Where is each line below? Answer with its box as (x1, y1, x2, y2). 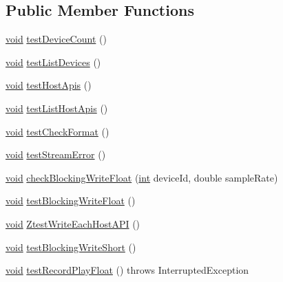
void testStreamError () (6, 147, 106, 162)
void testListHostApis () (6, 100, 108, 115)
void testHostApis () (6, 78, 92, 92)
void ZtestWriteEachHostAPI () (6, 216, 140, 230)
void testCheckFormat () (6, 124, 109, 138)
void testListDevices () (6, 54, 101, 69)
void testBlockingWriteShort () (6, 239, 136, 254)
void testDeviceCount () (6, 32, 107, 46)
